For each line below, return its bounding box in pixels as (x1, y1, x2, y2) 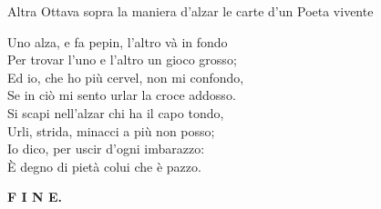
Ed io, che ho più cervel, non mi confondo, (7, 67, 244, 86)
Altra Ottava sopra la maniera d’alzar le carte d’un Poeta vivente (7, 2, 374, 20)
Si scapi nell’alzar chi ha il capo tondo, (7, 103, 224, 122)
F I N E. (7, 187, 62, 206)
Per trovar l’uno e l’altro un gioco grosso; (7, 50, 237, 69)
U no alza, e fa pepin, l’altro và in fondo (7, 32, 228, 51)
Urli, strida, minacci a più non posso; (7, 121, 215, 140)
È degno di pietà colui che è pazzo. (7, 156, 201, 175)
